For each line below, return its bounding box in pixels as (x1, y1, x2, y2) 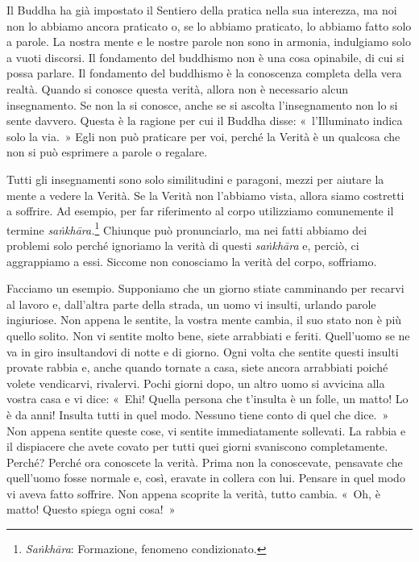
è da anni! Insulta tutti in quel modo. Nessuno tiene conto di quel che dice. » (6, 406, 389, 423)
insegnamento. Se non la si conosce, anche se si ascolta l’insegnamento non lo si (6, 96, 398, 113)
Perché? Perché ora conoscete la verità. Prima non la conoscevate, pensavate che (6, 453, 403, 470)
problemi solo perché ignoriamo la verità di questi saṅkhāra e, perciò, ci (6, 236, 359, 253)
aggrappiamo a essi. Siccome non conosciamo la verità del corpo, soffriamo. (6, 252, 377, 269)
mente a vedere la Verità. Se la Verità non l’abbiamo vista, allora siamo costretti (6, 186, 404, 203)
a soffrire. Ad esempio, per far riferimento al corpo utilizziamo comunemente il (6, 202, 394, 219)
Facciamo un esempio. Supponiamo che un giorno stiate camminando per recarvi (6, 280, 404, 297)
